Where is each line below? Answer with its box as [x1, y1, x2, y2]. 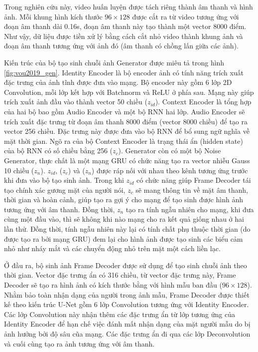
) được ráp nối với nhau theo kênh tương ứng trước [91, 165, 248, 175]
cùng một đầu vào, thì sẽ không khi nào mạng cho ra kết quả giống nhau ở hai [4, 214, 244, 224]
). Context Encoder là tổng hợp [155, 96, 252, 107]
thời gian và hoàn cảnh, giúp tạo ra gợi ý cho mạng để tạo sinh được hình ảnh [4, 194, 244, 205]
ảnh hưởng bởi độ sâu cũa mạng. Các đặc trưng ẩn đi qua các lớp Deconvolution [4, 329, 251, 339]
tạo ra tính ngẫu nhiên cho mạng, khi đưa [126, 204, 254, 214]
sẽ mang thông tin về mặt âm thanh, [135, 184, 248, 195]
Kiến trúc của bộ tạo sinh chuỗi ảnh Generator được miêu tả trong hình [4, 57, 225, 67]
